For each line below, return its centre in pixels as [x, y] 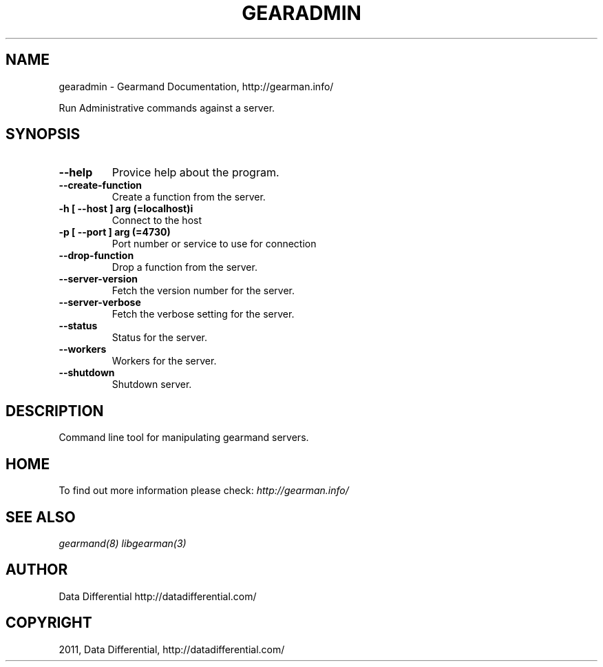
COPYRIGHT [49, 623]
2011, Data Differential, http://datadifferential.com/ [172, 649]
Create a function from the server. [189, 197]
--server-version [98, 279]
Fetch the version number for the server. [203, 291]
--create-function [100, 185]
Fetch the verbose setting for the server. [203, 314]
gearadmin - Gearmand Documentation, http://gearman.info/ [196, 86]
